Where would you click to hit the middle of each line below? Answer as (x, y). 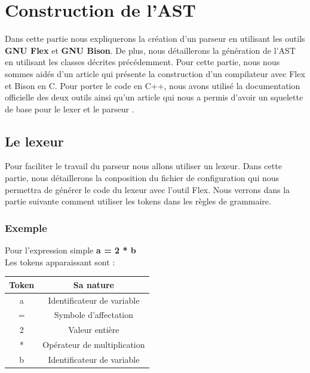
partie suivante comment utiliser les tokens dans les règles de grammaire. (138, 201)
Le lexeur (34, 141)
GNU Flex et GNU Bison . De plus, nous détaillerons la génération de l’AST (150, 50)
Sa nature (93, 284)
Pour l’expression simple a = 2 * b (70, 250)
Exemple (26, 227)
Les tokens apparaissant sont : (60, 262)
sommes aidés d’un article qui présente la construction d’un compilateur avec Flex (155, 73)
